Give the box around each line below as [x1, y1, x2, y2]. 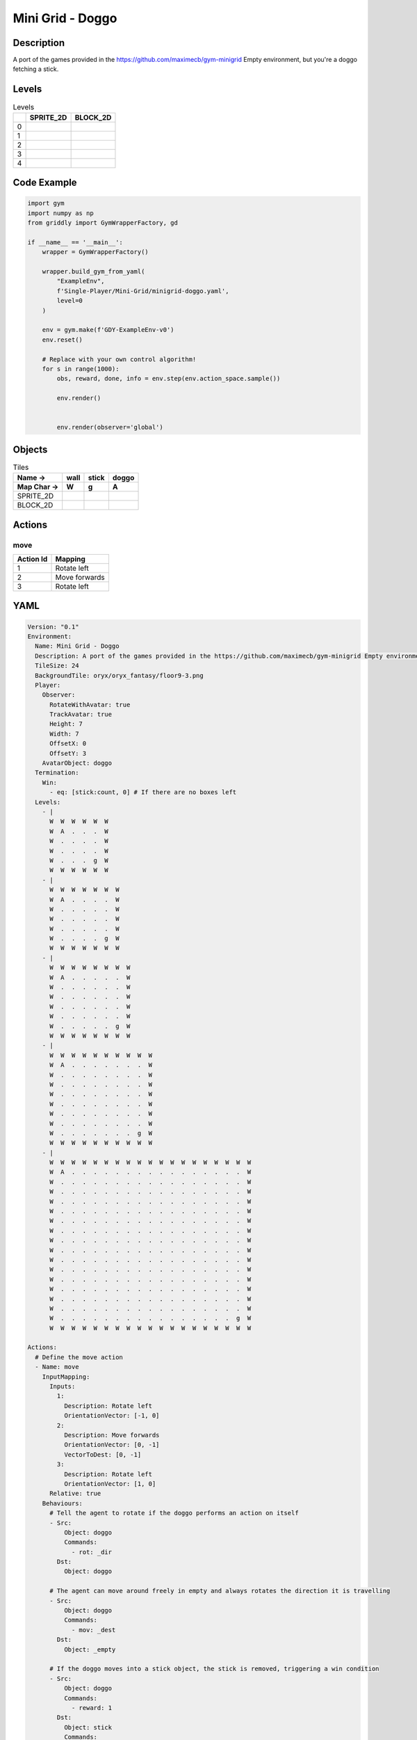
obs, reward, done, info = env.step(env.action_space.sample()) [56, 374, 281, 383]
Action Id [17, 554, 48, 564]
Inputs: [49, 1382, 76, 1391]
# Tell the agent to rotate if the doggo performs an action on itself [49, 1509, 299, 1517]
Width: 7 [49, 729, 79, 738]
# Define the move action [35, 1353, 123, 1361]
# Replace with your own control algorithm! [42, 355, 197, 363]
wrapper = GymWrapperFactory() [42, 248, 149, 256]
